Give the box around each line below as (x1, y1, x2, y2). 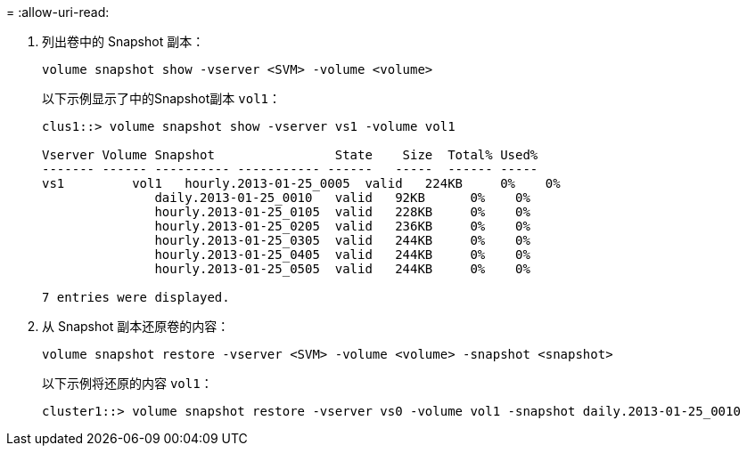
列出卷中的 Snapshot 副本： (42, 34, 205, 49)
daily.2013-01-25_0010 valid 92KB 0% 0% (154, 190, 530, 205)
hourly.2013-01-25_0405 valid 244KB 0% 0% (154, 247, 530, 262)
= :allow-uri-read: (6, 4, 110, 20)
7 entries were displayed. (42, 290, 230, 304)
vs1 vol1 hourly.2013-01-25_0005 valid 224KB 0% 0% (42, 176, 561, 190)
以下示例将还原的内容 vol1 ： (42, 376, 213, 391)
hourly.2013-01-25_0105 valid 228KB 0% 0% (154, 205, 530, 219)
